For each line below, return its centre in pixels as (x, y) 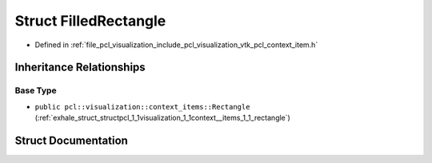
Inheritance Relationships (80, 68)
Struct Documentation (71, 140)
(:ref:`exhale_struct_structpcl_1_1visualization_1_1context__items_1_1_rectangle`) (163, 118)
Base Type (36, 90)
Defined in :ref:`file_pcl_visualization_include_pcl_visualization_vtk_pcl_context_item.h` (176, 45)
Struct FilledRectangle (90, 21)
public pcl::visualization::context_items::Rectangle (142, 107)
